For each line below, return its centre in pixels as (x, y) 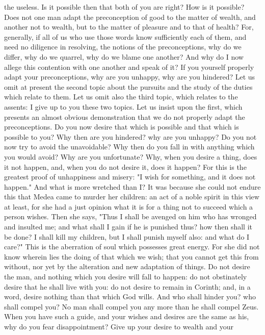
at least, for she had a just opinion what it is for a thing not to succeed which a (129, 206)
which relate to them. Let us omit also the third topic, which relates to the (121, 97)
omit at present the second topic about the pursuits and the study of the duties (128, 86)
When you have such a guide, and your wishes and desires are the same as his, (127, 316)
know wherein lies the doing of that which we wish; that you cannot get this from (131, 256)
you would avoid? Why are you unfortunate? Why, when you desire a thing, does (131, 156)
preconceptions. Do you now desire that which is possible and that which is (122, 127)
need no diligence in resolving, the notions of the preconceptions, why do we (123, 47)
